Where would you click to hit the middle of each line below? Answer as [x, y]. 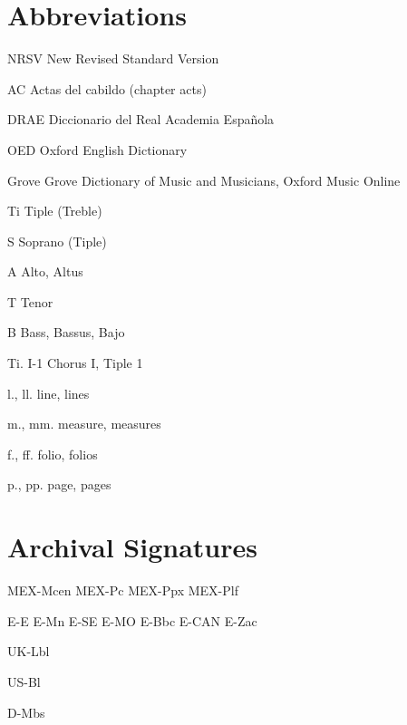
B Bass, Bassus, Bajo [66, 332]
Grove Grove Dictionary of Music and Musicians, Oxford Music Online [204, 180]
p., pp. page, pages [59, 484]
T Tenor [30, 301]
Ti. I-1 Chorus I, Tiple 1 [75, 363]
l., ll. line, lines [48, 393]
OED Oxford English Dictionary [97, 149]
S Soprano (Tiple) [57, 241]
